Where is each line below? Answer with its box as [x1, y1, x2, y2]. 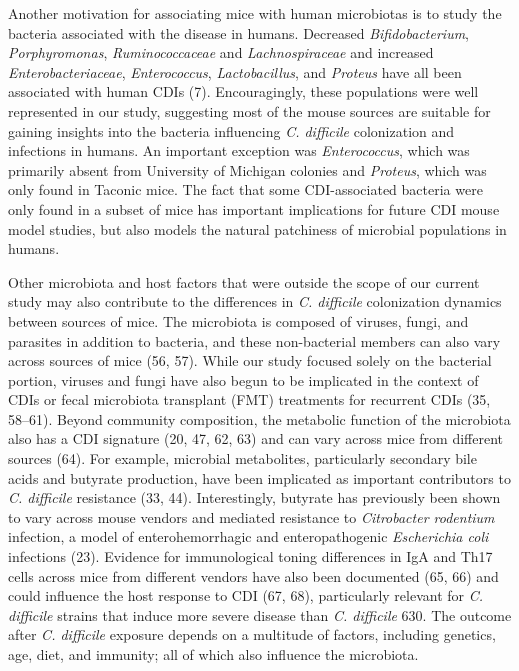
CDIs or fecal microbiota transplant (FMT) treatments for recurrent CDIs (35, [8, 389, 491, 410]
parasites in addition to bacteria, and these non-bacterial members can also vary [8, 330, 501, 351]
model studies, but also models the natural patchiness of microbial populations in [8, 218, 507, 239]
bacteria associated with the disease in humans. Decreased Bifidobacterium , [8, 22, 470, 43]
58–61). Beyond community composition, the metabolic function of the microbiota [8, 408, 511, 429]
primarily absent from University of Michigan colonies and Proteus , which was [8, 159, 487, 180]
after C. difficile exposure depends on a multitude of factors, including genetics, [8, 624, 496, 645]
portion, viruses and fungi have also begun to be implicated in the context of [8, 369, 479, 390]
